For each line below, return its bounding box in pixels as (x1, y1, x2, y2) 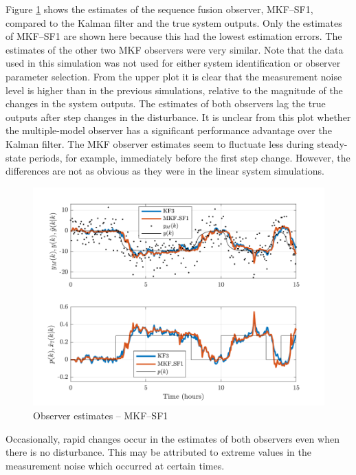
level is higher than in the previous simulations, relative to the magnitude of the (5, 82, 343, 97)
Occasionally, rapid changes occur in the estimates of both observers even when (5, 431, 340, 445)
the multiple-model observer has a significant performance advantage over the (5, 123, 332, 137)
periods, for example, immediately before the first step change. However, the (29, 150, 351, 164)
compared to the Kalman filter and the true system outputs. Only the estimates (5, 15, 342, 30)
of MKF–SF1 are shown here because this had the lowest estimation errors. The (5, 29, 342, 43)
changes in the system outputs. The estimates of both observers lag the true (5, 96, 326, 111)
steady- (317, 136, 348, 151)
